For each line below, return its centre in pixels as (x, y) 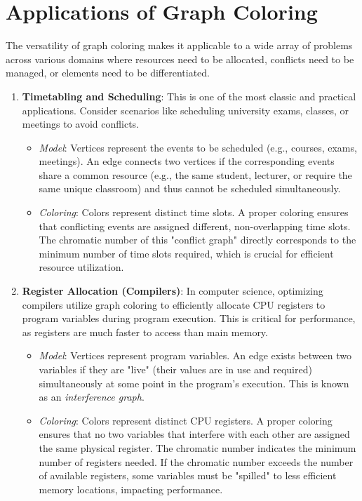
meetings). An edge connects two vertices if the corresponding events (187, 161)
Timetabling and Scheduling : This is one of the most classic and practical (189, 96)
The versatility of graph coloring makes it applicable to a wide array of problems (179, 45)
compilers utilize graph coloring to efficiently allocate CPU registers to (174, 304)
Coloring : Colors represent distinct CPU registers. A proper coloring (186, 420)
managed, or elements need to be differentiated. (108, 73)
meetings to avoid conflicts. (80, 124)
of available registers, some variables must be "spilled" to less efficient (188, 475)
